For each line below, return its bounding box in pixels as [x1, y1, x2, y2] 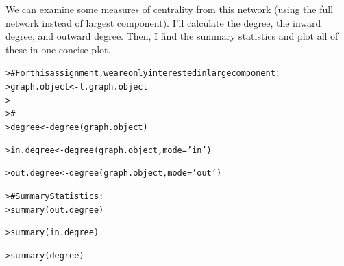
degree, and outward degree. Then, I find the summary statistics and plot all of [5, 29, 339, 43]
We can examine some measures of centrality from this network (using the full [5, 2, 334, 16]
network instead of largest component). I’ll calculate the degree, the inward [5, 15, 321, 29]
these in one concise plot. [5, 42, 111, 56]
